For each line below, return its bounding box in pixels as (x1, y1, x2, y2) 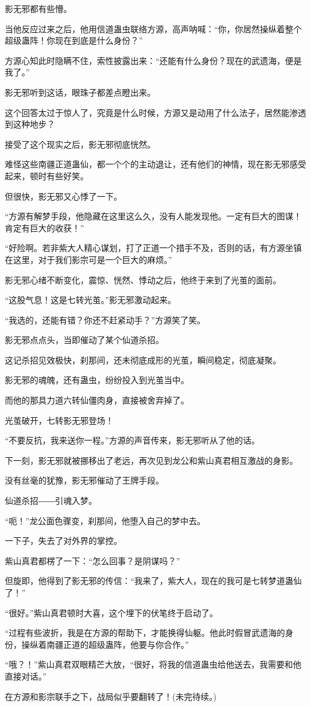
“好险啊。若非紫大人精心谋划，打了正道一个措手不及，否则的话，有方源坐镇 (5, 241, 302, 254)
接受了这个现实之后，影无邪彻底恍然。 (5, 137, 155, 150)
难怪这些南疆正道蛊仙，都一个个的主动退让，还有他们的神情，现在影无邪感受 (5, 158, 306, 170)
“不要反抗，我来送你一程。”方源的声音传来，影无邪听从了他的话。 (5, 434, 260, 446)
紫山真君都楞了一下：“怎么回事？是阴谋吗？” (5, 554, 181, 567)
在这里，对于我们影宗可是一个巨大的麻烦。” (5, 253, 172, 265)
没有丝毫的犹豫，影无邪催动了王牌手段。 (5, 474, 164, 486)
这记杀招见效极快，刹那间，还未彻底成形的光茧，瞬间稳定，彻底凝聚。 (5, 353, 281, 366)
